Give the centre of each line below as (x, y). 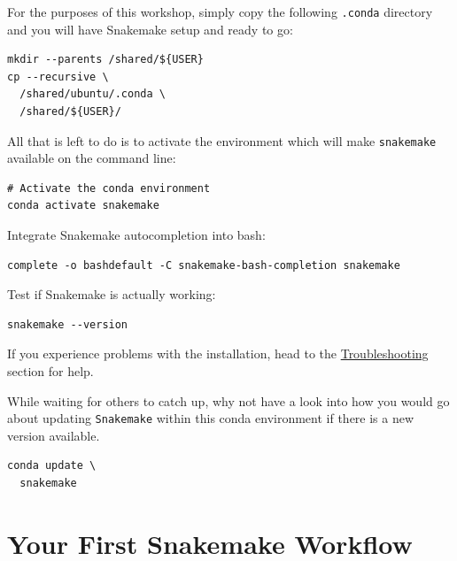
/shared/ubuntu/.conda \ (93, 94)
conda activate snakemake (83, 206)
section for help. (50, 371)
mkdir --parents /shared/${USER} (105, 60)
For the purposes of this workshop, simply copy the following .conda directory (220, 12)
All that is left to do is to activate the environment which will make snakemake (222, 140)
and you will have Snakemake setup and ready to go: (150, 29)
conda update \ (52, 466)
